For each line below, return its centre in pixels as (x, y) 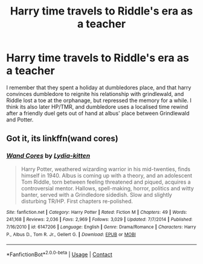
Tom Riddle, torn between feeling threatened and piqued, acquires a (106, 182)
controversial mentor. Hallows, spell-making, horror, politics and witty (108, 188)
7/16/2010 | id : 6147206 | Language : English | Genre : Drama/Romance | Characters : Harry (101, 227)
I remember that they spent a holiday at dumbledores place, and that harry (99, 87)
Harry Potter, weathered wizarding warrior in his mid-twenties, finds (106, 169)
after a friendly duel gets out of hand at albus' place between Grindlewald (98, 113)
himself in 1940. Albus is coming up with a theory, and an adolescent (106, 175)
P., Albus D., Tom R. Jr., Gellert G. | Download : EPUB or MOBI (71, 234)
